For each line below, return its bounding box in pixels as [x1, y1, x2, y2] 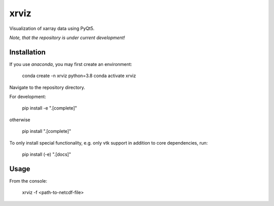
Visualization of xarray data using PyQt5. [9, 25, 95, 31]
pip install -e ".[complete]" [22, 105, 77, 111]
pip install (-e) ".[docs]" [22, 151, 71, 157]
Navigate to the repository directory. [9, 84, 86, 90]
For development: [9, 94, 47, 100]
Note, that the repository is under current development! [9, 35, 125, 41]
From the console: [9, 178, 48, 184]
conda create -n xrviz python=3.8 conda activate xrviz [22, 73, 136, 79]
